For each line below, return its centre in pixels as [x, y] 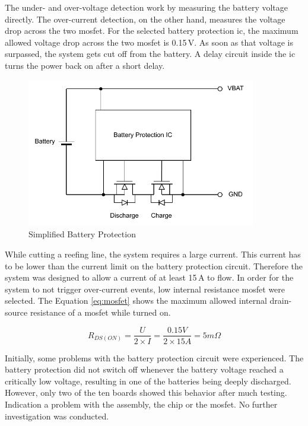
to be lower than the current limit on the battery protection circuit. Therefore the [154, 266]
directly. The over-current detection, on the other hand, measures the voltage [145, 19]
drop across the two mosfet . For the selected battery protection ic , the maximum [152, 31]
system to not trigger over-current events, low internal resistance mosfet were [145, 289]
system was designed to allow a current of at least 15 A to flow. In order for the [149, 277]
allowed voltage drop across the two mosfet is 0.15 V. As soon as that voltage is [149, 42]
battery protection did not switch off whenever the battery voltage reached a [144, 369]
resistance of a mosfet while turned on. [100, 312]
